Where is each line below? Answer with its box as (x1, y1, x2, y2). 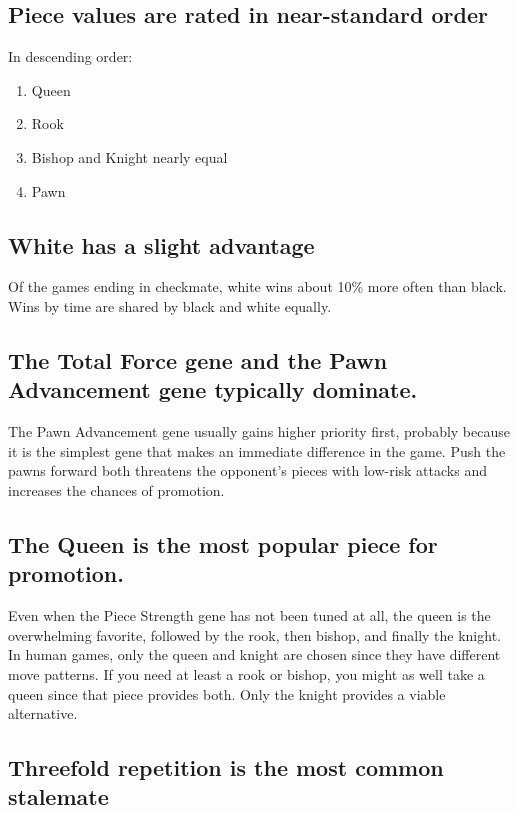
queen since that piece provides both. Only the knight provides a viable (8, 683, 446, 704)
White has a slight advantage (8, 229, 315, 260)
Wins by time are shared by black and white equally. (8, 295, 332, 316)
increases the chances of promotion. (8, 479, 225, 500)
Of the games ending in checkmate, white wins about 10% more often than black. (8, 276, 507, 297)
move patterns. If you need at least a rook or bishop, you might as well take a (8, 663, 485, 684)
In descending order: (8, 46, 133, 67)
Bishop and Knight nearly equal (31, 146, 228, 167)
